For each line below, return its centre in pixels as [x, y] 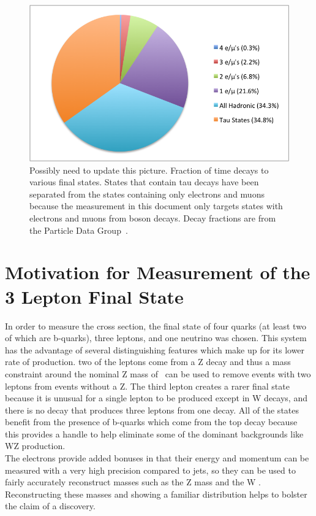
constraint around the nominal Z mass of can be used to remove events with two [158, 373]
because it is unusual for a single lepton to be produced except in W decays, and [156, 398]
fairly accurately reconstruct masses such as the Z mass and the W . [133, 482]
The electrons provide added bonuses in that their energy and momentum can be [157, 458]
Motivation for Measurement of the [158, 272]
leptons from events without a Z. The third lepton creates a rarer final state [147, 386]
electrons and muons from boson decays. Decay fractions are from [153, 218]
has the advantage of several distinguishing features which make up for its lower [155, 349]
